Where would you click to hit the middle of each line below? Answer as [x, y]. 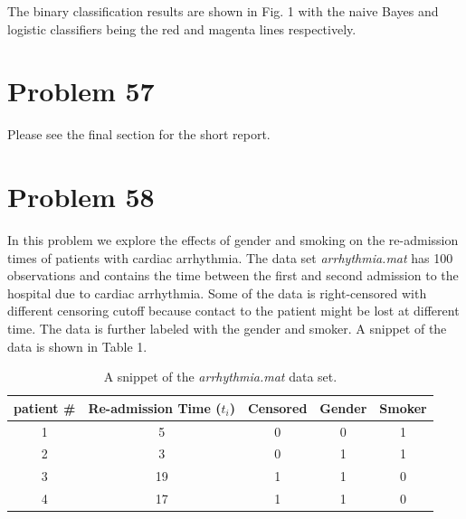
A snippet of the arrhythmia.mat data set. [220, 377]
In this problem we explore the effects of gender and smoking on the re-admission [233, 240]
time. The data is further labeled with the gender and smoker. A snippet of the [227, 328]
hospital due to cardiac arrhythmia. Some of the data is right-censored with [217, 293]
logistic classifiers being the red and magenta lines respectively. [182, 28]
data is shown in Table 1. [77, 346]
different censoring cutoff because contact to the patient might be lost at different [233, 311]
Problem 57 [81, 91]
